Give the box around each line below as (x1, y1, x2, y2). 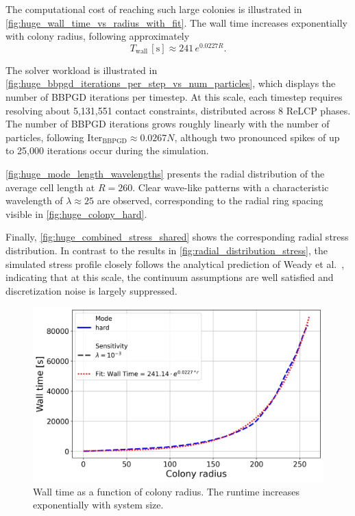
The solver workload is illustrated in (5, 62, 158, 77)
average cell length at (5, 180, 95, 194)
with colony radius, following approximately (5, 29, 190, 43)
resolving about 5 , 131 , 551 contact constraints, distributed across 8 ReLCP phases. (5, 103, 351, 117)
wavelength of (5, 193, 63, 208)
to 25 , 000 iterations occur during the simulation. (5, 143, 209, 158)
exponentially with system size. (33, 497, 164, 512)
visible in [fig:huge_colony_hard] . (5, 206, 147, 221)
